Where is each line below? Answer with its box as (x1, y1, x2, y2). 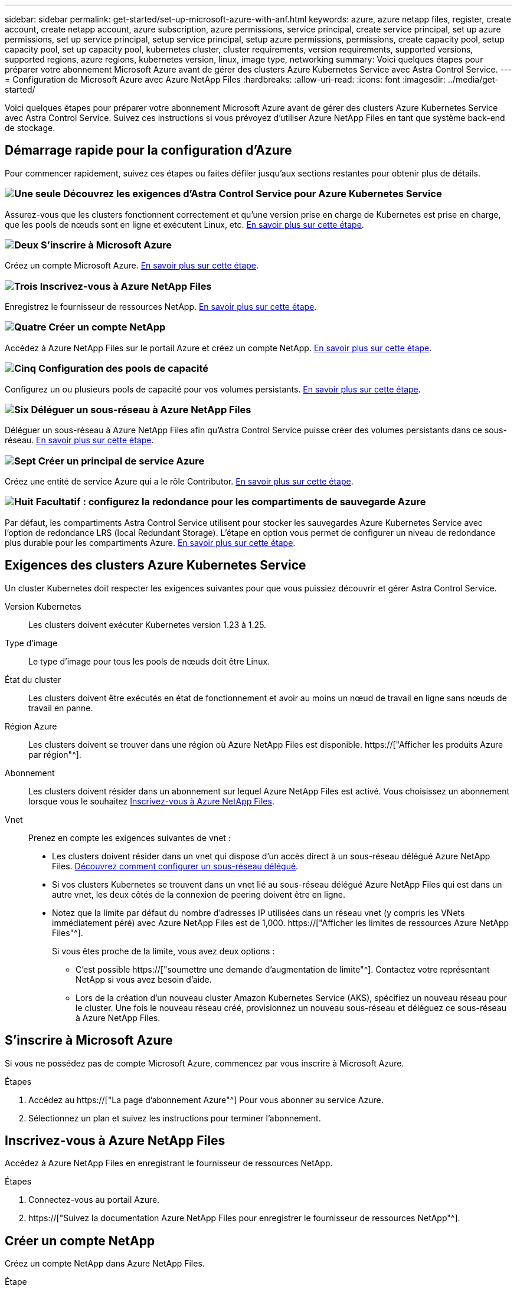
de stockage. (5, 123, 55, 133)
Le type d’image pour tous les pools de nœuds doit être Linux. (28, 656, 270, 666)
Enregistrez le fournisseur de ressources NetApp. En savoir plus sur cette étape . (5, 302, 317, 312)
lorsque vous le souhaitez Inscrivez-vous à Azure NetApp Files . (28, 796, 274, 806)
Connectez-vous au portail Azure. (28, 1195, 160, 1205)
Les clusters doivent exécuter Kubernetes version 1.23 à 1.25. (28, 619, 267, 630)
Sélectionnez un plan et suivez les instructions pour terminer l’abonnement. (28, 1113, 321, 1123)
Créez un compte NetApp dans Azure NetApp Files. (5, 1258, 205, 1269)
